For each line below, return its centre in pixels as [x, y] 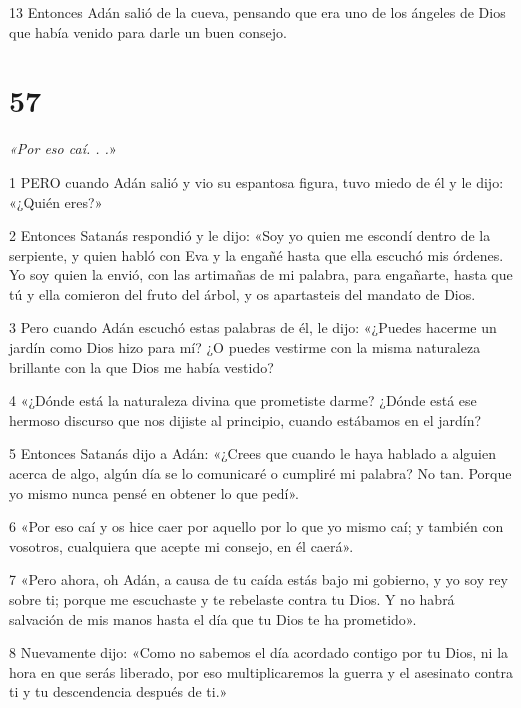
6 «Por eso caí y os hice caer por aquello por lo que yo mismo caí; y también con [256, 526]
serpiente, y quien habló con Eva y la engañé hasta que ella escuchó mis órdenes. [256, 254]
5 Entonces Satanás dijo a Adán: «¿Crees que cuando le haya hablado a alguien [252, 453]
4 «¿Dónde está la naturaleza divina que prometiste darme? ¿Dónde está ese [243, 400]
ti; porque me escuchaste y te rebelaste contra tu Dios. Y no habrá [250, 599]
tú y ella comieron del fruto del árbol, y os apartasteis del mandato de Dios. [242, 293]
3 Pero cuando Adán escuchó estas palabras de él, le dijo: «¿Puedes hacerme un [253, 327]
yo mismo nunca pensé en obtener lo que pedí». [154, 492]
